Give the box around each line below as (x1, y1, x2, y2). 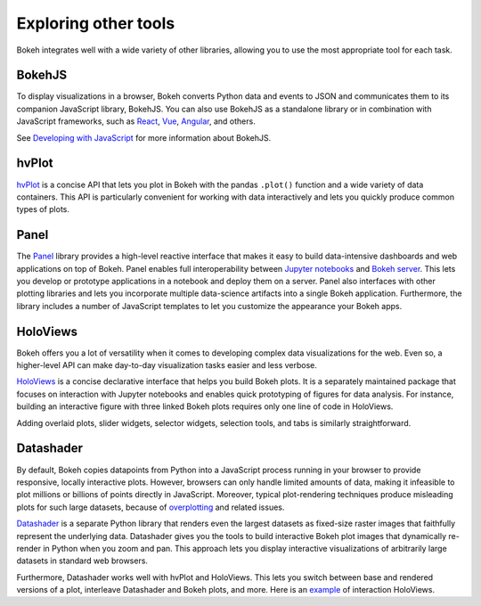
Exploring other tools (16, 13, 175, 33)
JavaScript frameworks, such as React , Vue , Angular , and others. (16, 116, 256, 127)
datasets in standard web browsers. (16, 555, 149, 566)
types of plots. (16, 204, 70, 215)
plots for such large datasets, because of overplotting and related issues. (16, 502, 285, 512)
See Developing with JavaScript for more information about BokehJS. (16, 132, 272, 143)
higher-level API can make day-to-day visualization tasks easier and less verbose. (16, 360, 318, 371)
